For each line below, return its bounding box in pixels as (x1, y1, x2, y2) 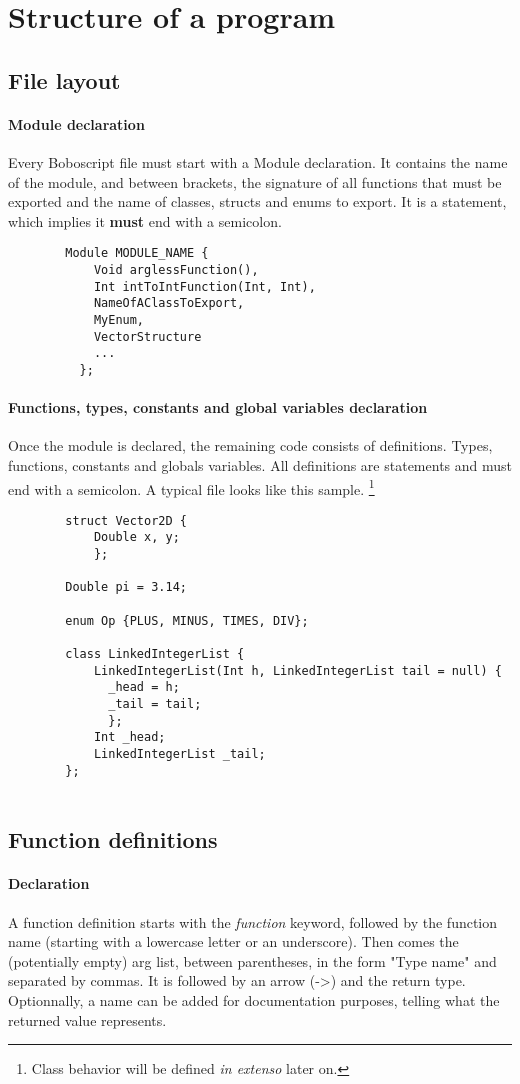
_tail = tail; (108, 697, 202, 712)
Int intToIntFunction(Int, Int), (93, 279, 316, 294)
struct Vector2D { (65, 513, 187, 528)
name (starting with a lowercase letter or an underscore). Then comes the (8, 931, 459, 952)
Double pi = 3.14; (65, 580, 187, 595)
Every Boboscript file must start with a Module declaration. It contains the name (8, 151, 508, 172)
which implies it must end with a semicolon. (8, 210, 282, 231)
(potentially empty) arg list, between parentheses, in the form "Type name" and (8, 950, 497, 971)
